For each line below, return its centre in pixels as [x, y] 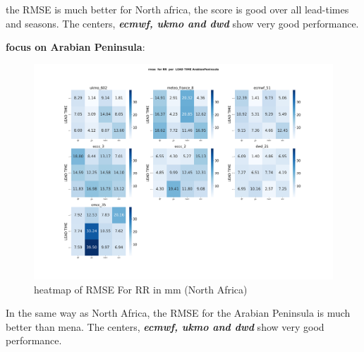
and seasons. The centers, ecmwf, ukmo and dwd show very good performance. [182, 23]
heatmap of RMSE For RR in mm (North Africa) [141, 289]
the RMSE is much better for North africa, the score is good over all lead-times [177, 9]
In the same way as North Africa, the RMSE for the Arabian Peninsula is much [178, 313]
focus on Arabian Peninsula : [75, 47]
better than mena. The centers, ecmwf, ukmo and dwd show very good [165, 326]
